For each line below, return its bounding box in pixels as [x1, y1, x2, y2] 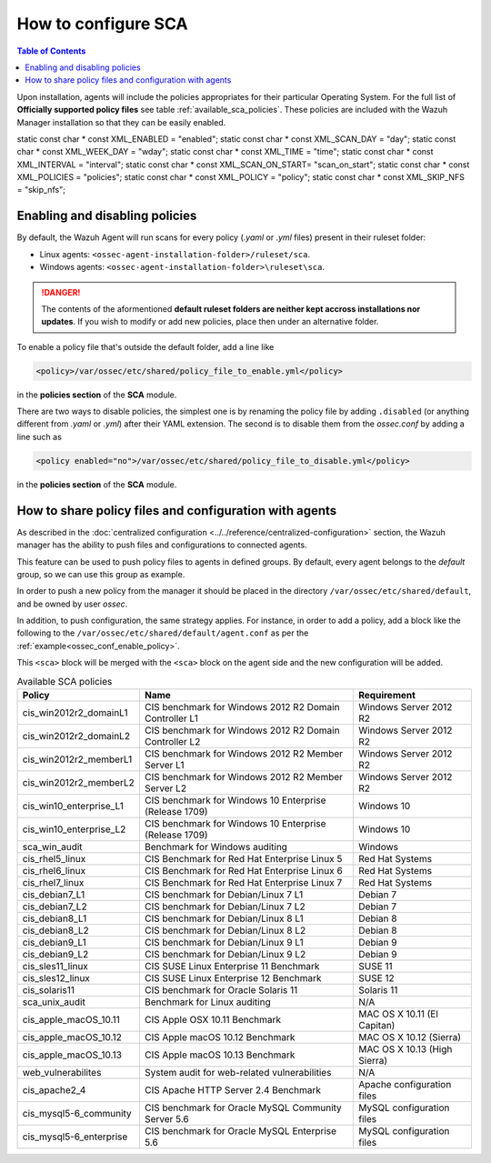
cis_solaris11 [22, 984, 75, 996]
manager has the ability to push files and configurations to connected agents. [16, 539, 308, 550]
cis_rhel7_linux [22, 877, 85, 888]
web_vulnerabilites [22, 1067, 102, 1078]
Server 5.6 [144, 1113, 190, 1125]
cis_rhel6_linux [22, 865, 86, 877]
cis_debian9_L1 [22, 937, 86, 948]
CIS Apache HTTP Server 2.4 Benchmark [144, 1084, 322, 1096]
